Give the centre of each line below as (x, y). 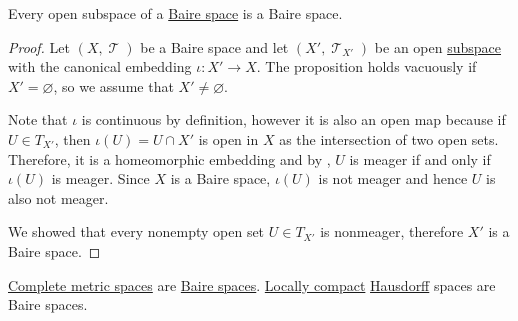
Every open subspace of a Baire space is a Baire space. (175, 13)
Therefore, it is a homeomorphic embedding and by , (169, 158)
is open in (228, 138)
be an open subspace (438, 46)
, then (72, 138)
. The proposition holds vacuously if (366, 66)
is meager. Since (100, 178)
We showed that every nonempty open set (136, 231)
